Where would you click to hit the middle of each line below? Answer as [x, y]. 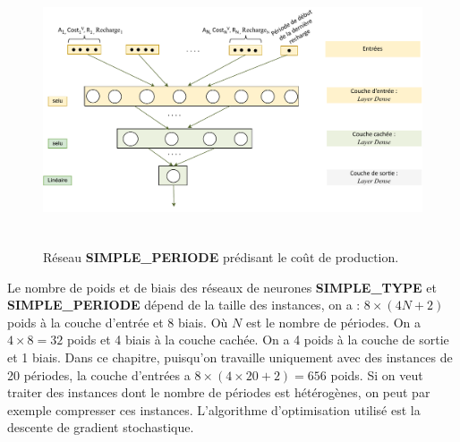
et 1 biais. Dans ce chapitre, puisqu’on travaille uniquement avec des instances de [230, 357]
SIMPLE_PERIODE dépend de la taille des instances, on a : [184, 305]
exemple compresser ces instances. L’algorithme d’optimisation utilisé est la [214, 409]
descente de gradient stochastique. [101, 427]
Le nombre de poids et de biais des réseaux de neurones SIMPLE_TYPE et [222, 287]
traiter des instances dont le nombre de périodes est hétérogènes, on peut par [219, 392]
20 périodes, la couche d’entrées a [99, 374]
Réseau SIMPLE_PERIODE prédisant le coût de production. [221, 256]
